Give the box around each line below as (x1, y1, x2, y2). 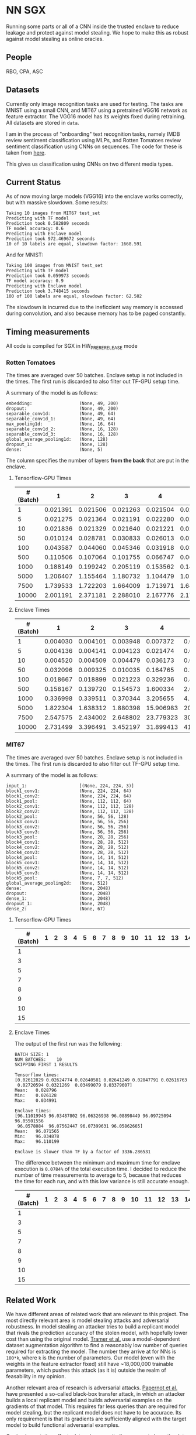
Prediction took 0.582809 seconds (6, 221, 90, 227)
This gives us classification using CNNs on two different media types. (6, 160, 173, 167)
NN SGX (6, 4, 46, 17)
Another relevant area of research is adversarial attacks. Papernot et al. (6, 1384, 178, 1391)
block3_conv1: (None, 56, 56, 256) (6, 818, 129, 824)
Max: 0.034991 (14, 1097, 57, 1104)
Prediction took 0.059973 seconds (6, 273, 90, 279)
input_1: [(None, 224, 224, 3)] (6, 783, 134, 789)
